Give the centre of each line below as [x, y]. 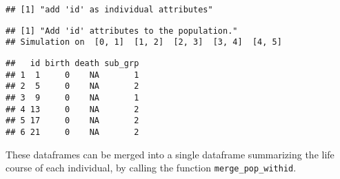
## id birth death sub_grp [72, 63]
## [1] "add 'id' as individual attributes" [109, 10]
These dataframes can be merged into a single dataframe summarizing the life [170, 154]
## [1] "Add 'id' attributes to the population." [122, 31]
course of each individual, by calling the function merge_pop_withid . [151, 168]
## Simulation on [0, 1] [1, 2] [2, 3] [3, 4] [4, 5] [144, 42]
